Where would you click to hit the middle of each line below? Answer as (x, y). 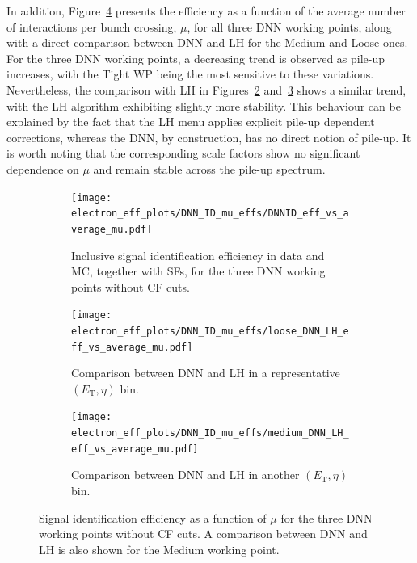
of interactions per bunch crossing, (92, 26)
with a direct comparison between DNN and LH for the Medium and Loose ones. (207, 42)
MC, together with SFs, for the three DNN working (198, 271)
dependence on (43, 168)
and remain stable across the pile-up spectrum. (209, 168)
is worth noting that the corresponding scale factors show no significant (183, 153)
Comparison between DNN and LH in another (185, 475)
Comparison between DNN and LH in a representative (206, 373)
